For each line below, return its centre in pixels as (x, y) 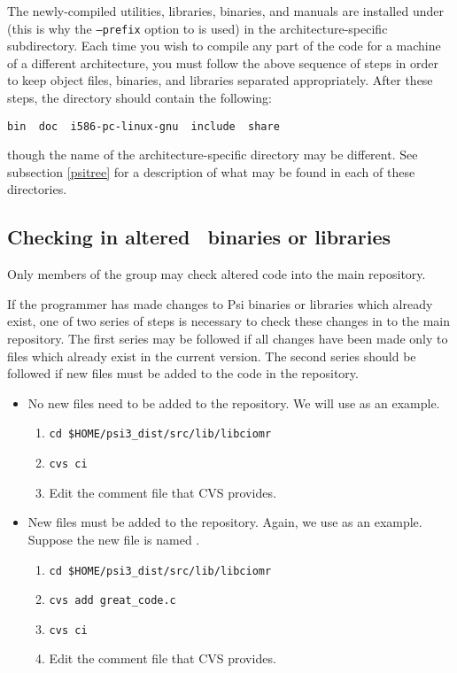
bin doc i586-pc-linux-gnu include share (143, 126)
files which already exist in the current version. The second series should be (212, 356)
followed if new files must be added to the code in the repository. (183, 373)
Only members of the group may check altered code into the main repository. (217, 274)
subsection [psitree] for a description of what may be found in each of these (211, 171)
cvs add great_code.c (112, 601)
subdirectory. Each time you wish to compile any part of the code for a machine (224, 46)
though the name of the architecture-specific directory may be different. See (213, 155)
